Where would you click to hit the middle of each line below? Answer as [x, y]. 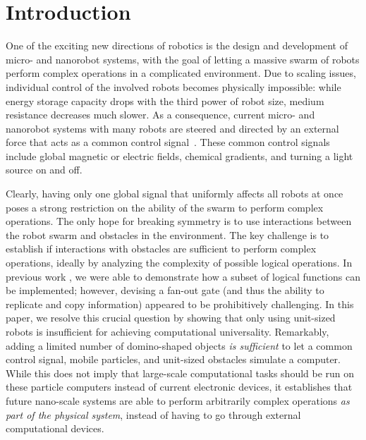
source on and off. [44, 170]
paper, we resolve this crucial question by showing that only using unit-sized [171, 318]
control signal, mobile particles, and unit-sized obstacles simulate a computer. [173, 359]
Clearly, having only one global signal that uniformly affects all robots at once [175, 194]
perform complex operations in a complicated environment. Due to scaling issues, [181, 73]
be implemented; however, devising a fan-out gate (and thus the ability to [165, 290]
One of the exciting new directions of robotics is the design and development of [177, 45]
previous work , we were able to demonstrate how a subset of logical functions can [183, 276]
